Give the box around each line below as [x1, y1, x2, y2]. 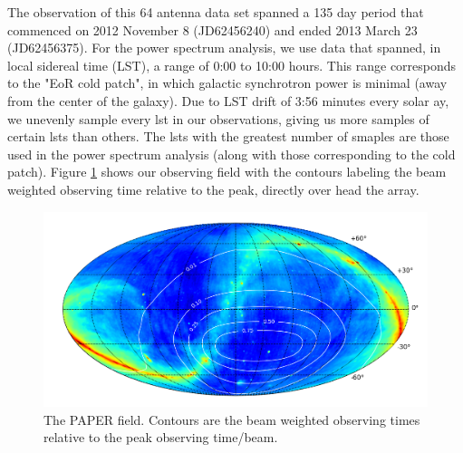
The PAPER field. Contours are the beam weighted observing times [43, 410, 420, 429]
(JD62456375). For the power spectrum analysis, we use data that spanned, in [7, 38, 441, 57]
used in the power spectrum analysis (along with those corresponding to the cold [7, 144, 456, 163]
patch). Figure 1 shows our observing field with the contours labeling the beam [7, 162, 447, 181]
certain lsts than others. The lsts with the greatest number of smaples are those [7, 127, 449, 146]
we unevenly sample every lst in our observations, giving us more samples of [7, 109, 429, 128]
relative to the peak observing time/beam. [43, 428, 278, 447]
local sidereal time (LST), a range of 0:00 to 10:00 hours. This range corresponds [7, 55, 457, 74]
